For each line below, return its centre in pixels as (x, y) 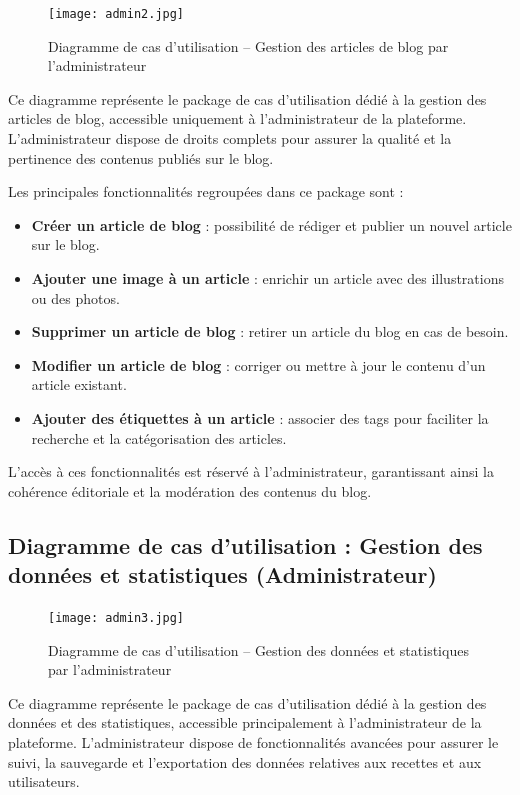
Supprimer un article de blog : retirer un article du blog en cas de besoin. (270, 331)
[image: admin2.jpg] (116, 14)
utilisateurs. (44, 781)
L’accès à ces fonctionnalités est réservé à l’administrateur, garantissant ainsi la (251, 471)
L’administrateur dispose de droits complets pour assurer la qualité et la (230, 138)
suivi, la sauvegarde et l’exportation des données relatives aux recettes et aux (245, 761)
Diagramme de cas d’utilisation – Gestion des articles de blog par (248, 45)
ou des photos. (75, 297)
